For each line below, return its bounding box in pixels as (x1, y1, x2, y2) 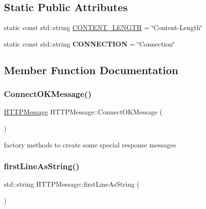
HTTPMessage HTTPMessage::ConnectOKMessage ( (4, 107, 163, 117)
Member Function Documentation (4, 62, 179, 77)
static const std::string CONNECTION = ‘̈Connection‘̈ (4, 38, 175, 48)
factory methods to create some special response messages (4, 139, 176, 149)
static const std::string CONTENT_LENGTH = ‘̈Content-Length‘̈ (4, 22, 203, 32)
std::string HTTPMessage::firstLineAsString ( (4, 179, 140, 189)
